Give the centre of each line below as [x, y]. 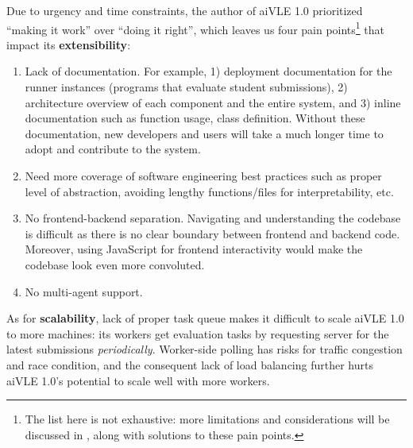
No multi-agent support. [84, 291]
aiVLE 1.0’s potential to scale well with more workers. [138, 380]
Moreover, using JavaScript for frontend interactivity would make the [194, 249]
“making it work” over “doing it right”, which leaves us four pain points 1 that [196, 28]
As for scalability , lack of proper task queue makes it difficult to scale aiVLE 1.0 [205, 318]
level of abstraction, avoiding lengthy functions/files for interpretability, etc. [209, 191]
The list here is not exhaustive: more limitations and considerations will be [207, 419]
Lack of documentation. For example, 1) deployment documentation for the [208, 71]
